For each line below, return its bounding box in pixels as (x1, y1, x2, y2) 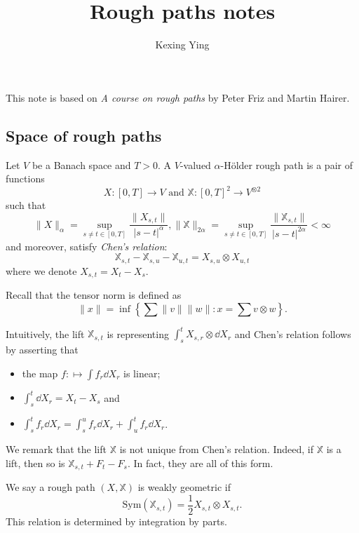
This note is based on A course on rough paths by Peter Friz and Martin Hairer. (6, 90, 350, 104)
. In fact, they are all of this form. (127, 455, 273, 470)
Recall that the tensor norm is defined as (6, 288, 182, 302)
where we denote (6, 263, 77, 278)
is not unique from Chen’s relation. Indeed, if (119, 442, 314, 457)
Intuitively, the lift (6, 326, 85, 341)
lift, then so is (6, 455, 65, 470)
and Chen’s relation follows (234, 326, 351, 341)
